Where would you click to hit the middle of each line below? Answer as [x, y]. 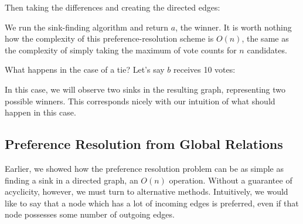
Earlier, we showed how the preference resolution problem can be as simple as [144, 168]
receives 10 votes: [205, 69]
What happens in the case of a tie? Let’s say [85, 69]
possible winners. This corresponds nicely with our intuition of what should [140, 101]
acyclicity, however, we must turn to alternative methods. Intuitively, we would [147, 191]
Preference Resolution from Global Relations [144, 144]
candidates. [267, 50]
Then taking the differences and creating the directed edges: [113, 7]
